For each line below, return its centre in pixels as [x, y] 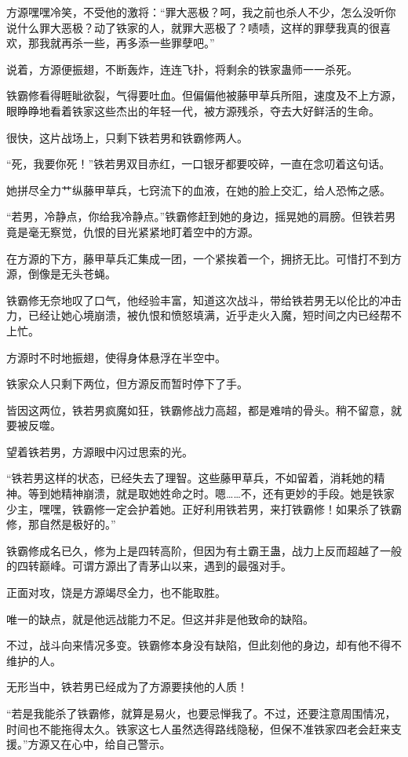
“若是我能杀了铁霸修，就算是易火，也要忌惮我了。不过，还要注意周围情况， [201, 713]
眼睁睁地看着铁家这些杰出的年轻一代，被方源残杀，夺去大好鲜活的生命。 [193, 110]
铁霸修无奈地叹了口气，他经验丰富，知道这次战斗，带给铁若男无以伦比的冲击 [204, 300]
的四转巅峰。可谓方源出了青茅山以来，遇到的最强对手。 [149, 566]
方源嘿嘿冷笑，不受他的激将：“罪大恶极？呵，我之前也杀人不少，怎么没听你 [201, 12]
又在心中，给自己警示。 [110, 744]
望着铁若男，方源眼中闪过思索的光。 [100, 451]
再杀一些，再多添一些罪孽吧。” [138, 43]
